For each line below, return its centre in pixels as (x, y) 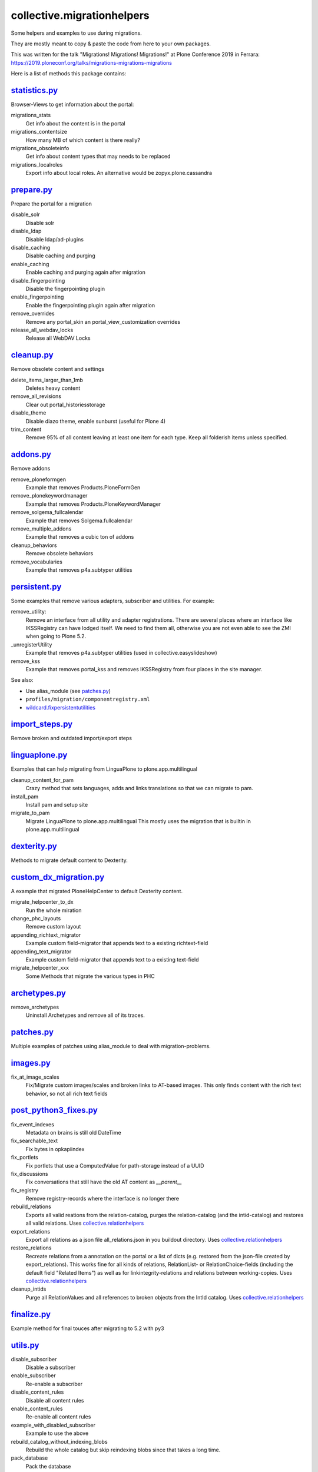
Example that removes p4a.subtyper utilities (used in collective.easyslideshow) (121, 653)
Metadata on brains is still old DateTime (73, 1132)
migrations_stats (31, 115)
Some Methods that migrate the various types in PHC (90, 976)
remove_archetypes (35, 1007)
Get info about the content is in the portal (76, 123)
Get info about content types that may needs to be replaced (98, 157)
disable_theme (29, 413)
